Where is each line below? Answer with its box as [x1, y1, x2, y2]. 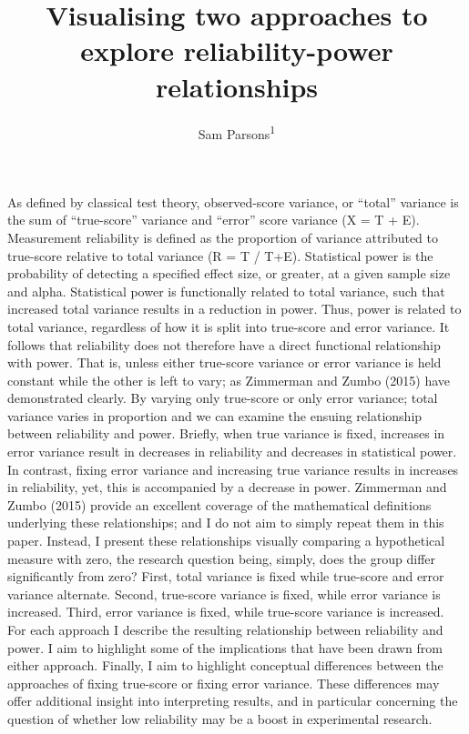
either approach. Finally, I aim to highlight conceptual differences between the [7, 656, 444, 675]
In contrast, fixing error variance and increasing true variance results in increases [7, 459, 459, 478]
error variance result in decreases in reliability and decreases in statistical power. [7, 442, 457, 461]
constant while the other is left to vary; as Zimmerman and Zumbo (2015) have [7, 370, 451, 389]
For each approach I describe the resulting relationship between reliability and [7, 620, 444, 638]
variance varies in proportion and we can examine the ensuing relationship [7, 406, 423, 425]
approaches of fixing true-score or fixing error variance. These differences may [7, 673, 440, 692]
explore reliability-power [80, 32, 393, 69]
